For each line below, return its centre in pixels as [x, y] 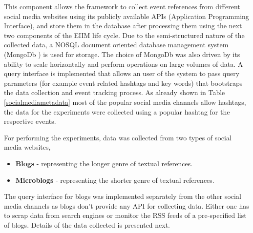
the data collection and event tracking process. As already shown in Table [115, 92]
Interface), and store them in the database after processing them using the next [123, 26]
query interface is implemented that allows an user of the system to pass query [122, 73]
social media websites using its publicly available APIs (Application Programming [126, 16]
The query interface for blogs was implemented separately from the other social [123, 196]
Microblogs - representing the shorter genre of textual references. [115, 180]
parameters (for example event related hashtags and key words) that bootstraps [123, 83]
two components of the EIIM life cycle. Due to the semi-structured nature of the [124, 35]
